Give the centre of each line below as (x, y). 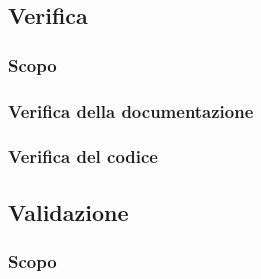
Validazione (68, 211)
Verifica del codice (83, 156)
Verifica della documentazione (131, 110)
